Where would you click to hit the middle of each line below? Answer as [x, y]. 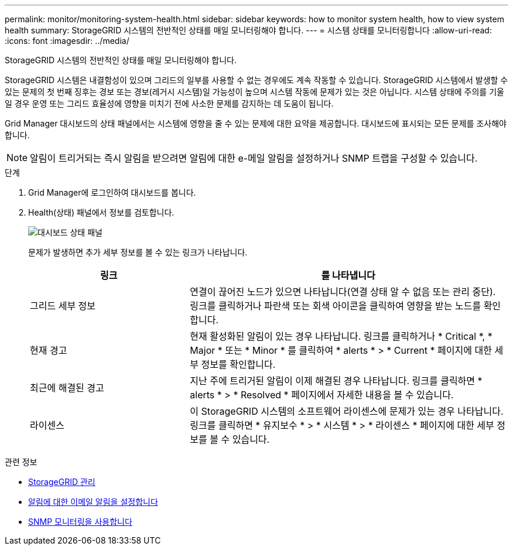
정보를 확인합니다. [238, 364]
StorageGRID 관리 [62, 482]
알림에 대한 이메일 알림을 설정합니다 [93, 502]
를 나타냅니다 [348, 275]
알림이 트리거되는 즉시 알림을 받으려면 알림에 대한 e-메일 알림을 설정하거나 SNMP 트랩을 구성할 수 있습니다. [254, 158]
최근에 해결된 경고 [67, 388]
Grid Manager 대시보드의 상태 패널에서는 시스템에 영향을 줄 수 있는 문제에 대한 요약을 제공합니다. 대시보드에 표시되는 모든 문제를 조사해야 [256, 123]
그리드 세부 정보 [63, 306]
